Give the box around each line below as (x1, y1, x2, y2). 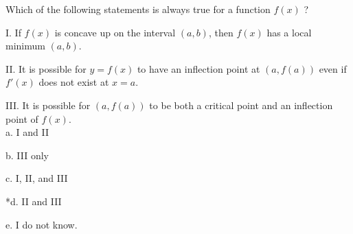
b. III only (5, 148, 49, 162)
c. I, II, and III (5, 171, 68, 185)
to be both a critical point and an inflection (149, 97, 333, 112)
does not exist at (38, 75, 109, 89)
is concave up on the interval (54, 25, 176, 39)
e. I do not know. (5, 217, 78, 231)
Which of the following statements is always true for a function (5, 2, 271, 16)
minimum (5, 38, 45, 53)
